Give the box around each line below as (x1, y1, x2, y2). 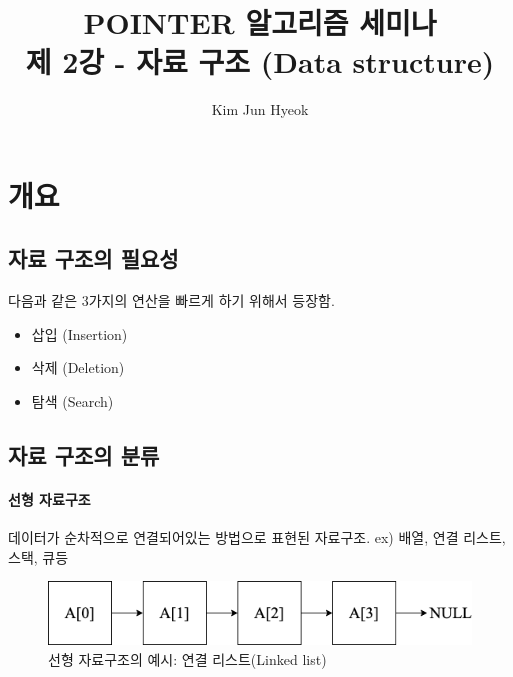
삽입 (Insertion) (31, 323, 128, 344)
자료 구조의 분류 (8, 440, 160, 471)
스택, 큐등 (8, 546, 69, 567)
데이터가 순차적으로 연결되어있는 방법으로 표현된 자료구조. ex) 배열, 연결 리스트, (8, 527, 506, 548)
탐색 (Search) (31, 391, 114, 412)
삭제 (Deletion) (31, 357, 125, 378)
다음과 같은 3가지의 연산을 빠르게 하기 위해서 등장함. (8, 290, 335, 311)
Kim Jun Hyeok (211, 99, 309, 120)
